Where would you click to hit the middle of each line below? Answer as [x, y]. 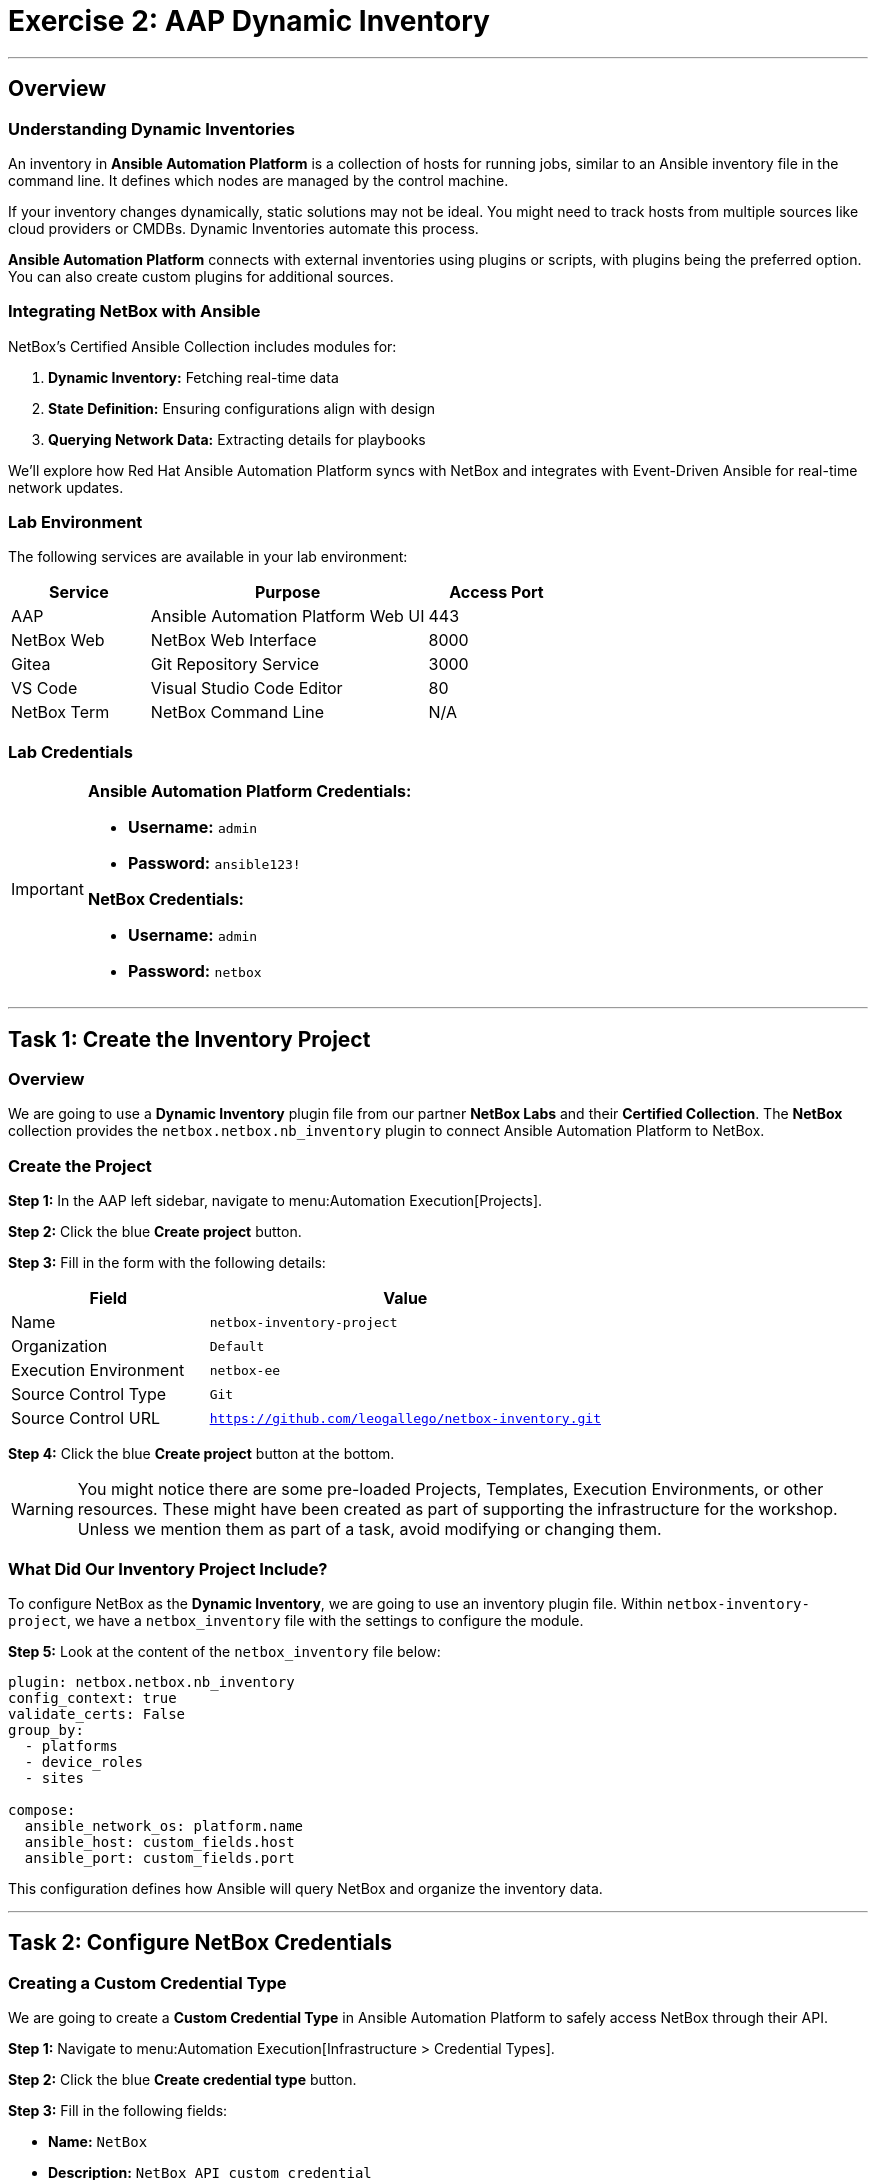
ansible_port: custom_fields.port [159, 1857]
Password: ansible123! [214, 863]
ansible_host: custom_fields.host [159, 1841]
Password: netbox [194, 971]
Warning [42, 1509]
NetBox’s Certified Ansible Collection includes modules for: [202, 346]
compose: [42, 1809]
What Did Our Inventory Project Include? [168, 1568]
